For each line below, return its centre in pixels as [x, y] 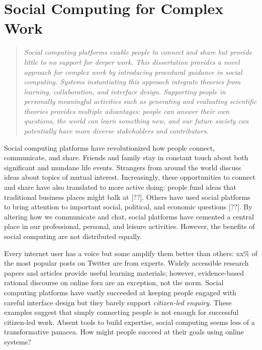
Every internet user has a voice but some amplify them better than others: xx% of [131, 253]
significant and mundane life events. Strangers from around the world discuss [123, 167]
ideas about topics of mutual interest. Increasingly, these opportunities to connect [130, 177]
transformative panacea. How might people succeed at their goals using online [124, 332]
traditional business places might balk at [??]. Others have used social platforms [127, 197]
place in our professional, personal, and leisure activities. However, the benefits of [129, 226]
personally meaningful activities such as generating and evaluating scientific [140, 101]
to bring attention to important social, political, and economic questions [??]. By [128, 207]
